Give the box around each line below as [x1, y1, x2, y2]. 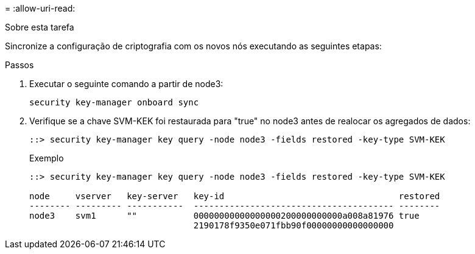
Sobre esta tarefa [5, 22, 74, 32]
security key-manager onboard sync [29, 97, 199, 107]
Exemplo [29, 153, 64, 163]
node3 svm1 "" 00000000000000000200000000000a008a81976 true [29, 211, 420, 220]
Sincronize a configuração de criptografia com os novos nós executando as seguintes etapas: [5, 41, 382, 51]
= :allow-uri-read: [5, 3, 76, 13]
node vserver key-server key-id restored [29, 191, 440, 201]
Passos [5, 60, 34, 70]
